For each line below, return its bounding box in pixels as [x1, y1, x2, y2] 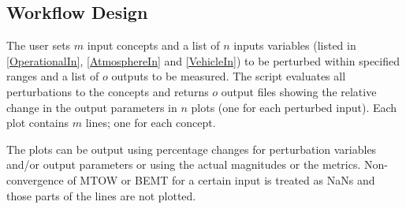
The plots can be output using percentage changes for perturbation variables [6, 140, 377, 157]
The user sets [6, 37, 71, 54]
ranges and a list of [6, 68, 99, 84]
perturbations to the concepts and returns [6, 83, 209, 99]
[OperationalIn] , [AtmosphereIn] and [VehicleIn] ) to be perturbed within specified [6, 52, 400, 69]
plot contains [6, 114, 69, 131]
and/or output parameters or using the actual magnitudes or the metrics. [6, 156, 361, 173]
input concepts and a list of [87, 37, 220, 54]
